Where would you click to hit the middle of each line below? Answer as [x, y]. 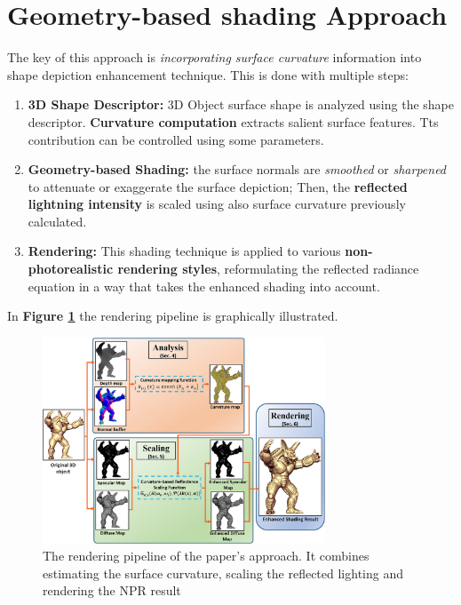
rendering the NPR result [112, 590]
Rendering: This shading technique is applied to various [184, 251]
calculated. [57, 221]
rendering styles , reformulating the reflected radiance [268, 269]
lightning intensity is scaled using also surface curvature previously [217, 204]
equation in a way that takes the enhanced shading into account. [204, 286]
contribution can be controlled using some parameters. [176, 139]
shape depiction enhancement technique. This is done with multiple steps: [208, 74]
